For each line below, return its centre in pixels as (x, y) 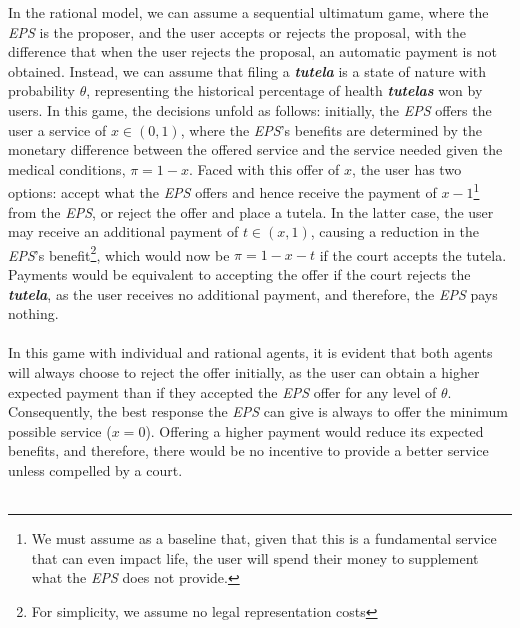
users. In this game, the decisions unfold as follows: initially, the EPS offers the (250, 109)
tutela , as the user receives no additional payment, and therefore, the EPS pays (253, 293)
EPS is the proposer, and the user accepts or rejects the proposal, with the (237, 31)
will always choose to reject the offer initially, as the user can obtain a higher (244, 372)
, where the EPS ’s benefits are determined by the (331, 129)
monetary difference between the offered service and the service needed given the (255, 149)
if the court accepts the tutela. (413, 254)
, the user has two (407, 168)
